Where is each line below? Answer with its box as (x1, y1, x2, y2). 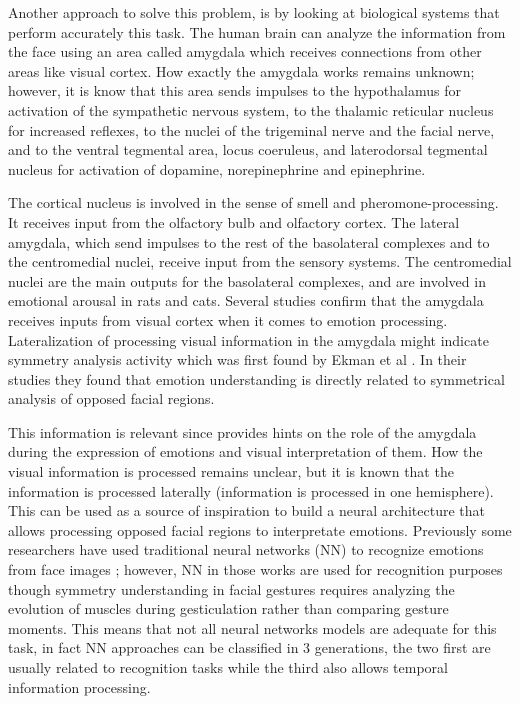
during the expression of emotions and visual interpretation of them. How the (8, 441, 483, 462)
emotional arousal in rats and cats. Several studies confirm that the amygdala (8, 290, 484, 311)
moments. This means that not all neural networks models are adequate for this (8, 617, 497, 638)
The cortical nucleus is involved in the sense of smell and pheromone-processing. (8, 192, 499, 213)
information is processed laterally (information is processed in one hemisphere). (8, 480, 494, 501)
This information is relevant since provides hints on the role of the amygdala (8, 421, 477, 442)
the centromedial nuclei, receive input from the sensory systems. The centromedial (8, 251, 512, 272)
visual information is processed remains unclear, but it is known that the (8, 461, 454, 482)
